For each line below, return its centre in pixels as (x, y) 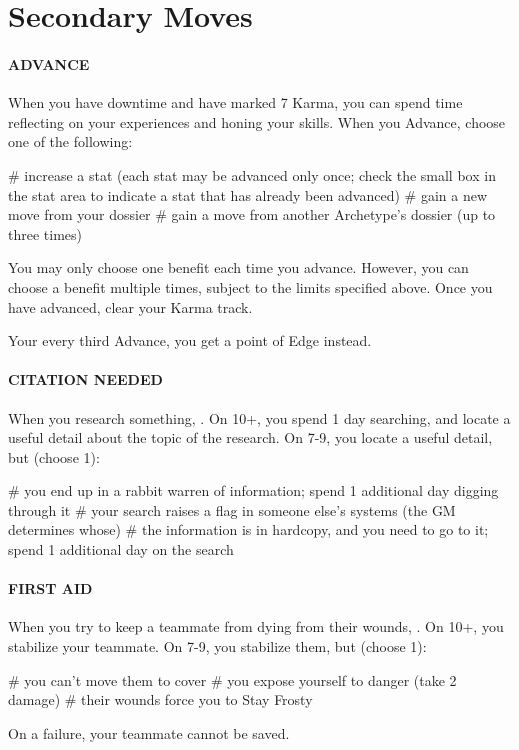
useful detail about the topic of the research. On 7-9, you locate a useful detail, (250, 437)
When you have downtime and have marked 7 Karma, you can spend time (235, 102)
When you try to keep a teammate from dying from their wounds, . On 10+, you (256, 626)
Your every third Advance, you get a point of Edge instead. (190, 340)
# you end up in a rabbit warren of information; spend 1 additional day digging (253, 490)
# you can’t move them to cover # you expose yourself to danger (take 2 (232, 679)
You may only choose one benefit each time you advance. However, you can (238, 267)
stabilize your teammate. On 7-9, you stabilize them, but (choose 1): (217, 646)
